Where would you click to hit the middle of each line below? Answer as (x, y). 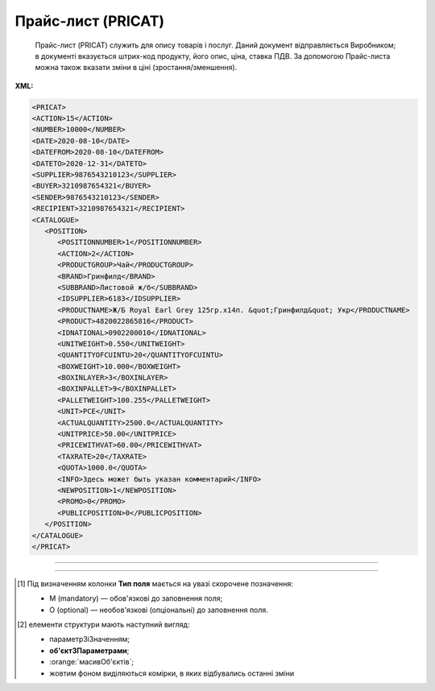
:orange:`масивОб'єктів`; (92, 662)
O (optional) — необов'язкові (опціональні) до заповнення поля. (159, 610)
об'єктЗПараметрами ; (89, 650)
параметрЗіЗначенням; (90, 639)
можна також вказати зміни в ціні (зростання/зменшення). (136, 68)
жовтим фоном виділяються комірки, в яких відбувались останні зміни (172, 673)
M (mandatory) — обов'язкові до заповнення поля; (136, 598)
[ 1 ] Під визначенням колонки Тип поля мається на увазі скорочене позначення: (155, 583)
